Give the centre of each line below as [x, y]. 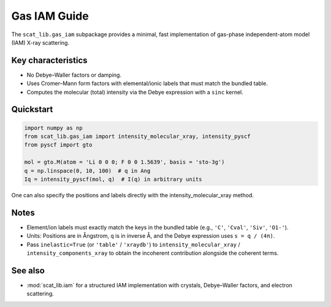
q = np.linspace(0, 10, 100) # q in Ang [87, 171]
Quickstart [32, 109]
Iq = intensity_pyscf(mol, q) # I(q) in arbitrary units [113, 179]
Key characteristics [50, 60]
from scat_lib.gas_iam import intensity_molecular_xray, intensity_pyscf [137, 137]
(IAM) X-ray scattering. [40, 42]
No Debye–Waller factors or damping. [74, 75]
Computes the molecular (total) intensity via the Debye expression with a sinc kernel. [135, 92]
